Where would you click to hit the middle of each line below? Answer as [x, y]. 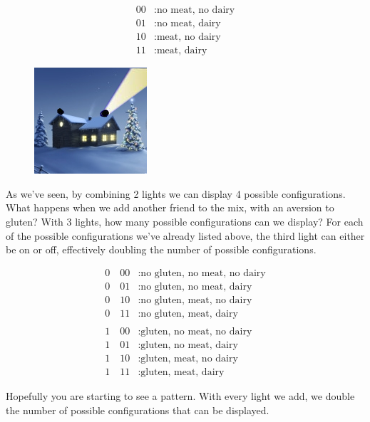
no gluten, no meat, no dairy [203, 273]
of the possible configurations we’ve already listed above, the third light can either [185, 235]
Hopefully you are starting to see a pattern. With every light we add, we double [180, 395]
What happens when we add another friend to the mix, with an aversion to [170, 207]
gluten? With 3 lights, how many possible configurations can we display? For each [185, 221]
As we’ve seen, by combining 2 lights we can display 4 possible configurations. [176, 193]
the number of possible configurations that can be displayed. [138, 410]
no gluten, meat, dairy [189, 313]
